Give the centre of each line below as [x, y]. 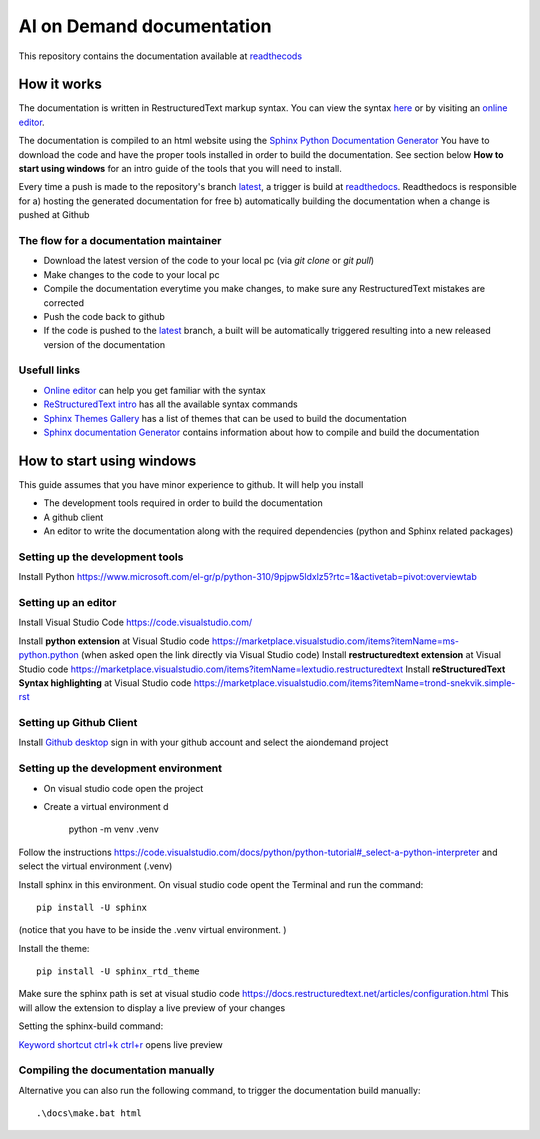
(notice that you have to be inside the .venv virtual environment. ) [152, 930]
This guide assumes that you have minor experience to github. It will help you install [191, 484]
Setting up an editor [67, 602]
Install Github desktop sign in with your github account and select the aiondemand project [203, 742]
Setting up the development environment [120, 768]
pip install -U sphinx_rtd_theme [118, 971]
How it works [60, 84]
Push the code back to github [104, 316]
